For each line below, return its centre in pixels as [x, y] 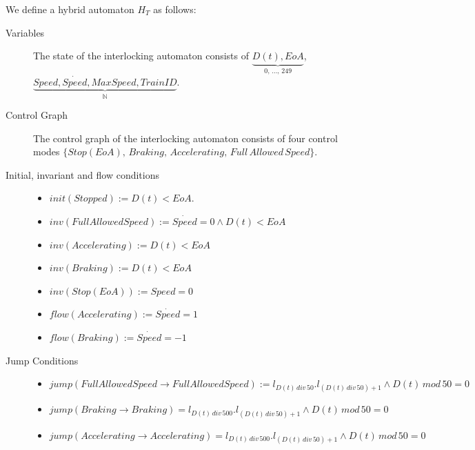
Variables [25, 32]
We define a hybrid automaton [70, 9]
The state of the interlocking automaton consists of [141, 56]
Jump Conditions [42, 360]
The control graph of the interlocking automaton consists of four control [185, 138]
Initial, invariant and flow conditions [82, 174]
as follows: [175, 9]
